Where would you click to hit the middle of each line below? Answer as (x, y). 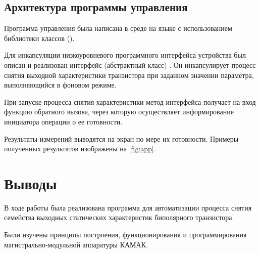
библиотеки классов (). (39, 38)
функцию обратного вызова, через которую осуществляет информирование (119, 112)
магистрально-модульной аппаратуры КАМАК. (76, 244)
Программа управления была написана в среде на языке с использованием (118, 28)
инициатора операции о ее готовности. (63, 121)
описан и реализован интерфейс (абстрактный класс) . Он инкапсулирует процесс (130, 65)
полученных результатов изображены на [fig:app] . (80, 149)
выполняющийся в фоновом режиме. (60, 85)
